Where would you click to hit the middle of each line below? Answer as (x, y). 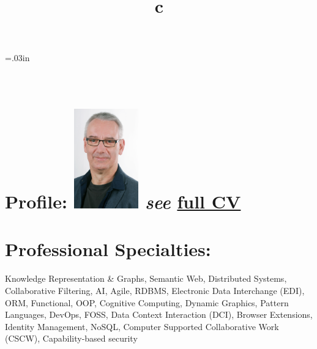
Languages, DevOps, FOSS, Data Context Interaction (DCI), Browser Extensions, (159, 314)
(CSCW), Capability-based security (71, 338)
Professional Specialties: (108, 249)
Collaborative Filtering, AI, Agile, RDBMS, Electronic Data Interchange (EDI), (155, 290)
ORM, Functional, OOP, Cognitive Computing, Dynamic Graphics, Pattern (147, 302)
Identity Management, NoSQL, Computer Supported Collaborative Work (142, 326)
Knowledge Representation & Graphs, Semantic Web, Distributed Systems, (146, 278)
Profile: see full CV (123, 202)
